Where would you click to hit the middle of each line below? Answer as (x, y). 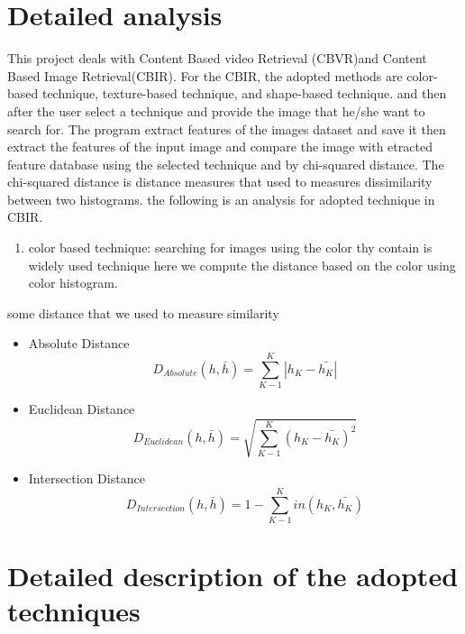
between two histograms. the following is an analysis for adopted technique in (221, 199)
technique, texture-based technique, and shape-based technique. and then (244, 93)
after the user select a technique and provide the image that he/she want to (216, 110)
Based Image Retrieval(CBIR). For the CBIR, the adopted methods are (205, 75)
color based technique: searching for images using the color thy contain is (230, 248)
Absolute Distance (79, 343)
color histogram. (73, 283)
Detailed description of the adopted (233, 576)
